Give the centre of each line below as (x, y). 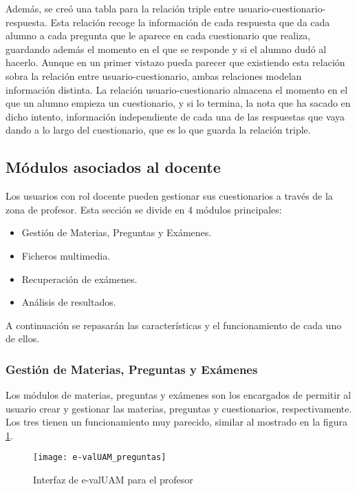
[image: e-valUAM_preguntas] (100, 458)
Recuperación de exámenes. (79, 279)
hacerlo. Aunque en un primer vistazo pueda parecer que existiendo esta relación (175, 62)
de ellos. (23, 338)
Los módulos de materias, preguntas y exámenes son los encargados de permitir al (178, 395)
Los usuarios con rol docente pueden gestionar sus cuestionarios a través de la (169, 196)
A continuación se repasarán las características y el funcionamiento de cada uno (174, 325)
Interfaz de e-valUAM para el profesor (113, 480)
